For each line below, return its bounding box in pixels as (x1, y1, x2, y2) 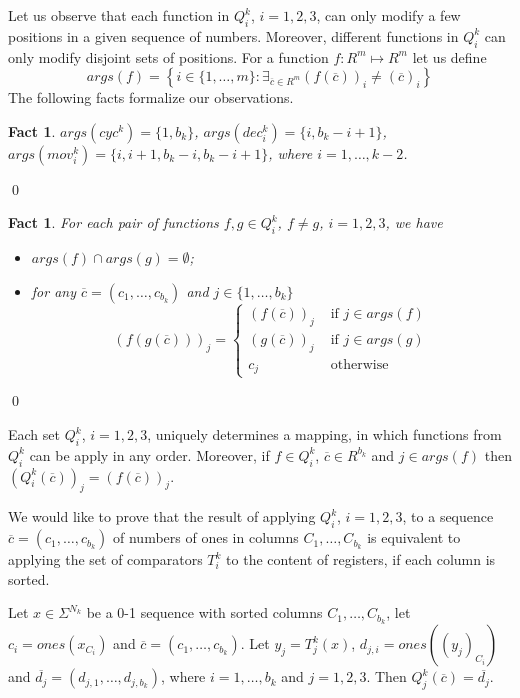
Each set (8, 424, 60, 445)
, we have (385, 212, 443, 233)
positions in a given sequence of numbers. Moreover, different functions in (8, 25, 459, 46)
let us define (412, 46, 487, 67)
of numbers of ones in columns (113, 527, 299, 548)
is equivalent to (367, 527, 461, 548)
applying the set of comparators (8, 549, 203, 570)
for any (31, 280, 76, 301)
